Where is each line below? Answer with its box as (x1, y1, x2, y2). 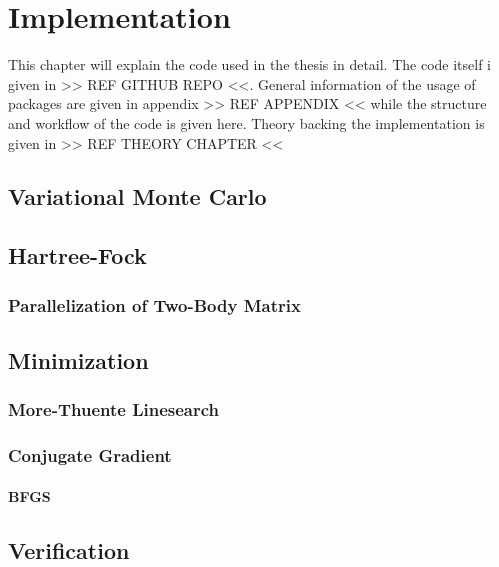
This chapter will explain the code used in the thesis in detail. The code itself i (8, 54, 492, 75)
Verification (8, 534, 130, 565)
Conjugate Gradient (8, 443, 172, 468)
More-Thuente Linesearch (8, 397, 219, 422)
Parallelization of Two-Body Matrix (8, 292, 301, 317)
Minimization (8, 344, 149, 375)
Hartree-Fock (8, 240, 147, 271)
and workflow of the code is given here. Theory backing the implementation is (8, 112, 485, 133)
